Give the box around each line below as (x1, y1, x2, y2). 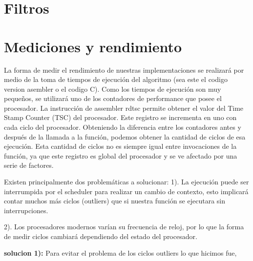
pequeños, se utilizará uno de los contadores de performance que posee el (4, 93, 222, 103)
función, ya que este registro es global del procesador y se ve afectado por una (4, 150, 237, 161)
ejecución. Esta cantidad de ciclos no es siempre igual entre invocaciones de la (4, 141, 237, 151)
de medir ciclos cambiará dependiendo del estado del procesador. (4, 231, 197, 241)
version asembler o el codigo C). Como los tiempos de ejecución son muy (4, 83, 221, 94)
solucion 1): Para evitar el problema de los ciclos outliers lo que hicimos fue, (4, 247, 237, 258)
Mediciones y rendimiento (4, 36, 182, 56)
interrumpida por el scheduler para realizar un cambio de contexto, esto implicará (4, 186, 249, 196)
